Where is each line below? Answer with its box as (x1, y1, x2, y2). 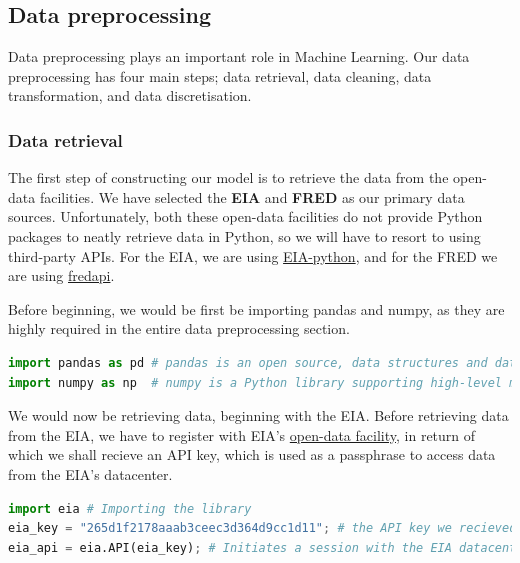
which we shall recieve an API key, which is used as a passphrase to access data (8, 444, 496, 465)
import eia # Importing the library (8, 501, 252, 516)
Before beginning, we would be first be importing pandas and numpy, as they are (8, 298, 505, 319)
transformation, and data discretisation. (8, 85, 252, 106)
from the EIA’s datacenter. (8, 463, 173, 484)
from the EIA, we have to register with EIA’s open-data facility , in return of (8, 424, 476, 445)
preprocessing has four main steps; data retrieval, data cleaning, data (8, 65, 432, 86)
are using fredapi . (8, 265, 115, 286)
